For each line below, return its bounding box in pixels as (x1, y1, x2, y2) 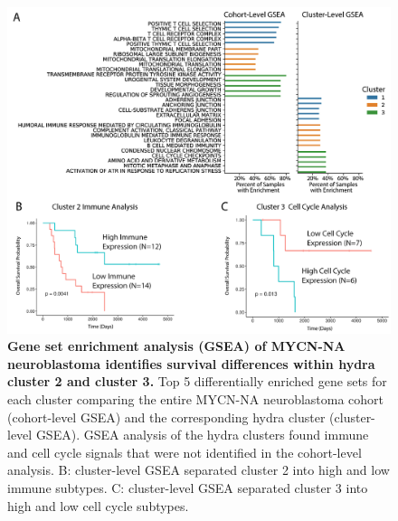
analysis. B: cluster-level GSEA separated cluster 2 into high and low (7, 460, 390, 479)
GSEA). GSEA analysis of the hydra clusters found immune (35, 425, 369, 444)
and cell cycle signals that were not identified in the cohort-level (7, 442, 362, 461)
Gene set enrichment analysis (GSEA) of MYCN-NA (7, 336, 346, 355)
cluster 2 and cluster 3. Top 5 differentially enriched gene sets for (7, 372, 387, 391)
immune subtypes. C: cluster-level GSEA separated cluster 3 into (7, 478, 368, 497)
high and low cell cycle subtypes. (7, 496, 189, 515)
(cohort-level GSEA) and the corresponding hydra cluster (7, 407, 326, 426)
